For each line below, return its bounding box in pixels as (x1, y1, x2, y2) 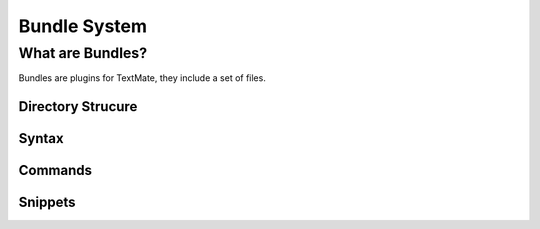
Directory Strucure (18, 98, 138, 115)
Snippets (18, 194, 76, 211)
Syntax (18, 130, 64, 147)
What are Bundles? (18, 44, 148, 62)
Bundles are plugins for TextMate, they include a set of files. (18, 72, 267, 84)
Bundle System (18, 15, 148, 37)
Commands (18, 162, 93, 179)
